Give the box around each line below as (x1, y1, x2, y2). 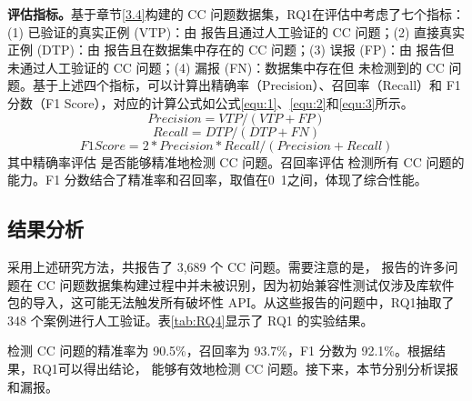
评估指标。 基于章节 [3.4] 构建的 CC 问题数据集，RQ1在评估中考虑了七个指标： (7, 5, 466, 23)
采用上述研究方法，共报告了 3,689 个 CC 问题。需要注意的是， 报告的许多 (7, 256, 446, 276)
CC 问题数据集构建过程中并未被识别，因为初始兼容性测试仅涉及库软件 (36, 275, 455, 294)
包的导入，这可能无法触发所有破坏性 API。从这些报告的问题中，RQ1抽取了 (7, 293, 455, 312)
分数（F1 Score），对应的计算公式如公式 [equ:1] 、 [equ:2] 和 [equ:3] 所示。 (7, 93, 414, 112)
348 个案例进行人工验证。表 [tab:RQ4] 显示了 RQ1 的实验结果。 (7, 310, 374, 329)
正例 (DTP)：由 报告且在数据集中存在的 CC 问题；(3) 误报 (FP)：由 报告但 (7, 40, 455, 59)
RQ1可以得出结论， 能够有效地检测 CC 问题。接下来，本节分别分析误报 (32, 358, 459, 377)
